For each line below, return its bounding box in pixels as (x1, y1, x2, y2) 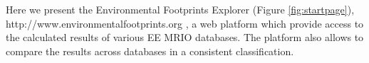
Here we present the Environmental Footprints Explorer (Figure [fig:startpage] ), (6, 2, 355, 16)
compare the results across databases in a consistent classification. (6, 43, 294, 58)
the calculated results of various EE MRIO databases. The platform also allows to (6, 30, 364, 45)
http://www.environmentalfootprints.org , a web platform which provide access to (6, 16, 364, 30)
